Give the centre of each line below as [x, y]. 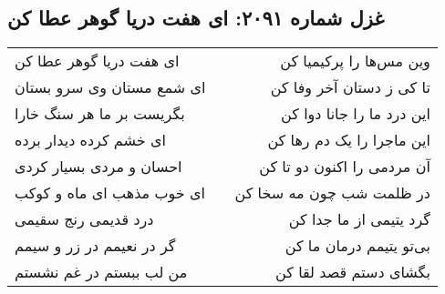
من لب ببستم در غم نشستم [101, 272]
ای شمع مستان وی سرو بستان [110, 87]
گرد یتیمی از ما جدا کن [359, 219]
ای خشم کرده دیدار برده [90, 140]
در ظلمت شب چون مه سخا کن [332, 193]
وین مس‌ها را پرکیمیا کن [355, 61]
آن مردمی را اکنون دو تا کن [345, 167]
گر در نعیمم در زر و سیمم [95, 246]
